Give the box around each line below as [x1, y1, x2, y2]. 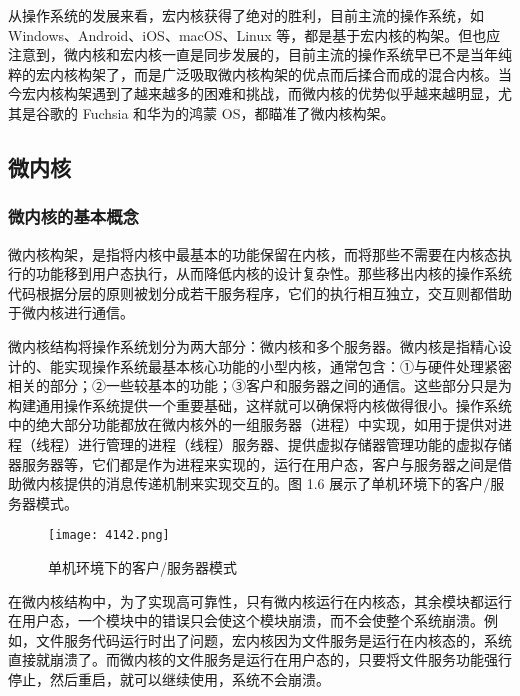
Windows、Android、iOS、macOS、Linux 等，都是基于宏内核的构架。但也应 [8, 24, 501, 45]
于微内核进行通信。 [8, 302, 134, 323]
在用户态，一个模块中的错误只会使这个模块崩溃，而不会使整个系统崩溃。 [8, 610, 484, 631]
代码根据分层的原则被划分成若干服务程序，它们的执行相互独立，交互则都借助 [8, 282, 512, 303]
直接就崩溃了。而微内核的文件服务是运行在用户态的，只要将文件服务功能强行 [8, 649, 512, 670]
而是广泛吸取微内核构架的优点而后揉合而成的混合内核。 [133, 63, 498, 84]
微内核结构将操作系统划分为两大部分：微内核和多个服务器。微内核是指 [8, 335, 470, 356]
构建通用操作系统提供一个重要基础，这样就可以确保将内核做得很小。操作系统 [8, 394, 512, 415]
